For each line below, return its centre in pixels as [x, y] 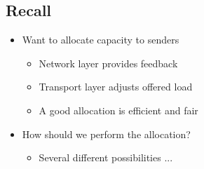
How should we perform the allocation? [106, 134]
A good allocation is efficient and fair [118, 110]
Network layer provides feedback [108, 63]
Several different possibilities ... [106, 157]
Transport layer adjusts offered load [116, 87]
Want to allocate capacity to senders [101, 40]
